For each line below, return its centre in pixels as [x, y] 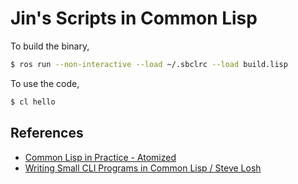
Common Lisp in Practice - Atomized [100, 157]
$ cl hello [33, 102]
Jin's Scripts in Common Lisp [134, 18]
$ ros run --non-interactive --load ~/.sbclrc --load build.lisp [149, 64]
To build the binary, [50, 46]
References [47, 133]
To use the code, [45, 83]
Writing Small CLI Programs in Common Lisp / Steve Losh [143, 168]
